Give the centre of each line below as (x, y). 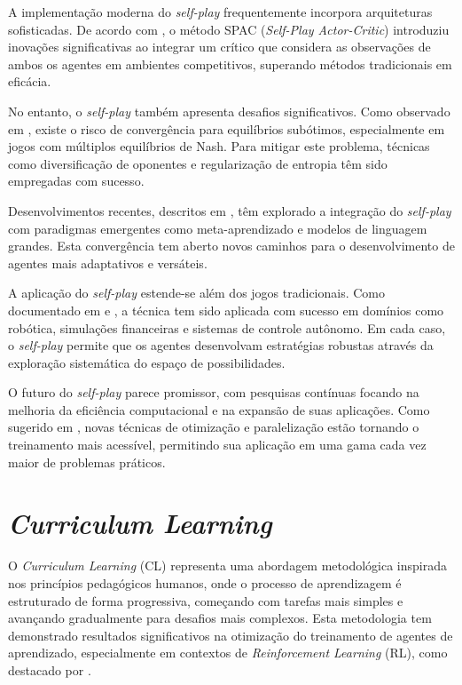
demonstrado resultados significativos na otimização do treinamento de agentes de (231, 635)
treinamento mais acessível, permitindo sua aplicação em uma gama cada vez (217, 445)
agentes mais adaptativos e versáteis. (108, 263)
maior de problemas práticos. (87, 462)
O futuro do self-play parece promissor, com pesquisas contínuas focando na (214, 392)
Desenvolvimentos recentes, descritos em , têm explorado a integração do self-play (230, 210)
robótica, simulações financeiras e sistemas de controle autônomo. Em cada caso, (227, 327)
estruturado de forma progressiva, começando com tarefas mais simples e (206, 600)
